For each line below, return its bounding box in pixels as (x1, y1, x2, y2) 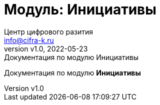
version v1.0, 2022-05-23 (4, 44, 88, 53)
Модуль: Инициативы (4, 1, 156, 18)
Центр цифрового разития (4, 27, 93, 36)
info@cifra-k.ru (4, 35, 54, 44)
